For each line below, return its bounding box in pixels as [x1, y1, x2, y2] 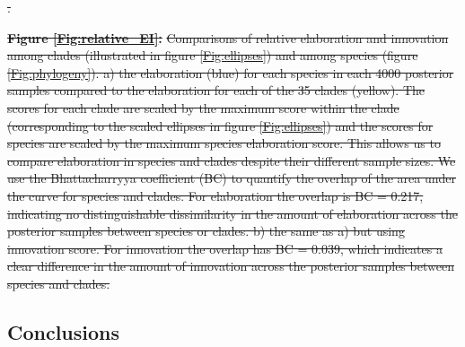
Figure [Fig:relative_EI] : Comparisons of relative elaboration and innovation [7, 28, 449, 47]
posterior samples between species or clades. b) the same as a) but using [7, 221, 405, 240]
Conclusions [7, 317, 120, 345]
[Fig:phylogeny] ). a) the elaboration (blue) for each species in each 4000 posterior [7, 63, 454, 82]
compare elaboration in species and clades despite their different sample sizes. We [7, 151, 456, 169]
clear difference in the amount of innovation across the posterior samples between [7, 256, 454, 275]
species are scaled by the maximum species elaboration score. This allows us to [7, 134, 441, 152]
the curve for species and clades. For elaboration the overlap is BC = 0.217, [7, 186, 424, 204]
